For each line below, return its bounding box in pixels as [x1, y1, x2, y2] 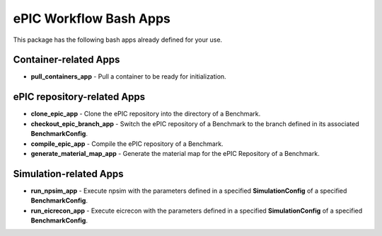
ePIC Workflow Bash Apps [13, 11, 171, 26]
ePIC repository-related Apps [13, 91, 146, 103]
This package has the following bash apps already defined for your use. [13, 35, 223, 44]
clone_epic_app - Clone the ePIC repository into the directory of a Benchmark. [30, 110, 261, 118]
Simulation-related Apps [13, 167, 124, 180]
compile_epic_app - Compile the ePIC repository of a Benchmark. [30, 139, 224, 148]
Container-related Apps [13, 54, 120, 66]
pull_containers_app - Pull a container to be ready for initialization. [30, 72, 226, 81]
